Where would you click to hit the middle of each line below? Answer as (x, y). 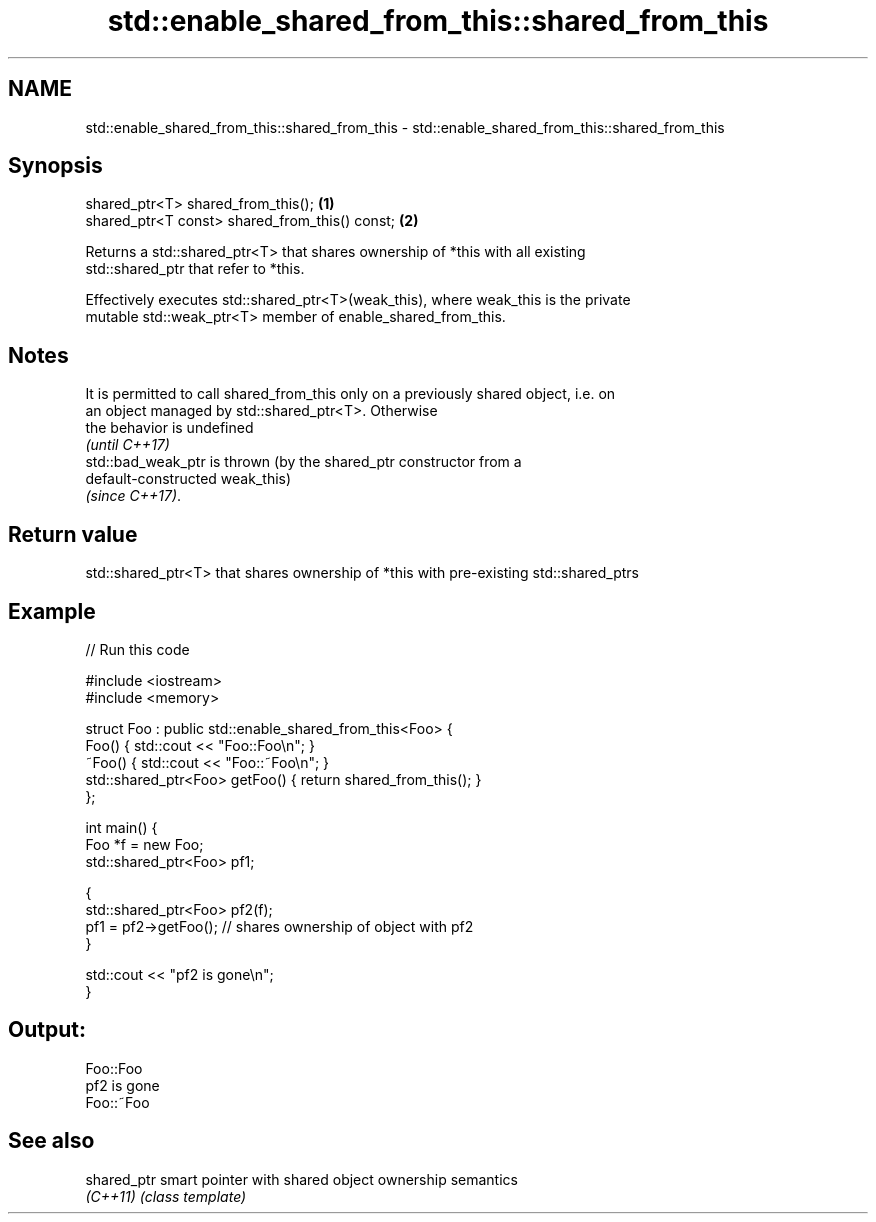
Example (52, 611)
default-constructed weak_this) (188, 479)
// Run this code (137, 649)
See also (51, 1141)
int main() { (121, 827)
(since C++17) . (133, 496)
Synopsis (55, 166)
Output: (47, 1030)
